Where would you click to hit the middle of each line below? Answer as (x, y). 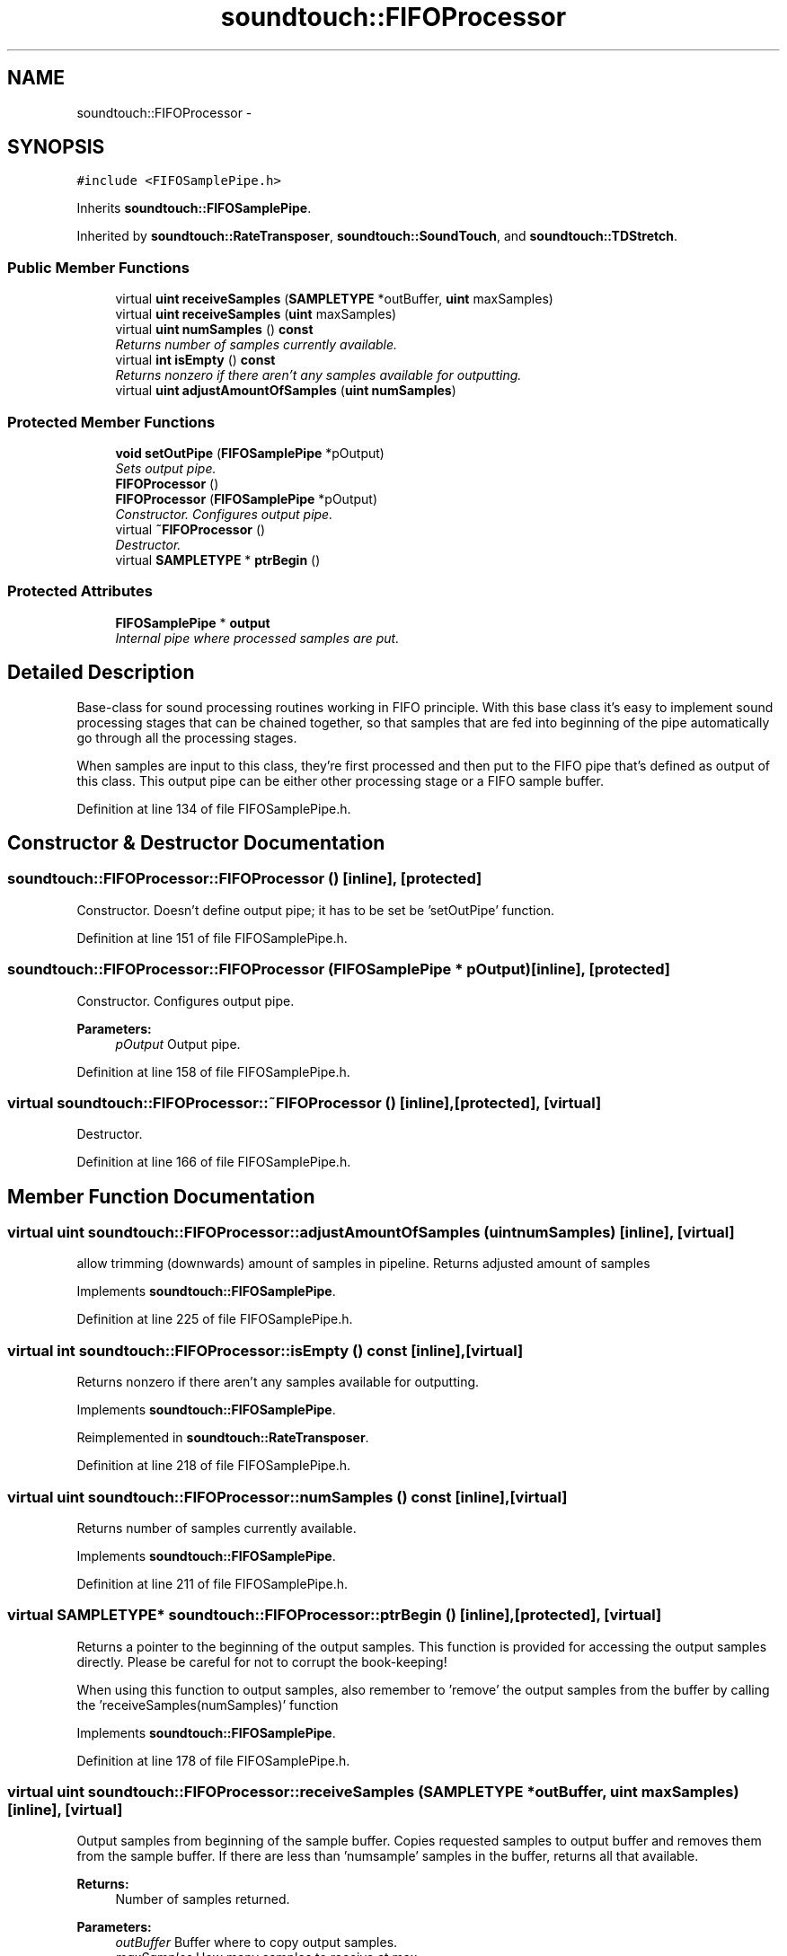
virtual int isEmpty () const (195, 360)
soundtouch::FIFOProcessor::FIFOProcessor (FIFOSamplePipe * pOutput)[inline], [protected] (339, 969)
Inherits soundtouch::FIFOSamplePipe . (194, 208)
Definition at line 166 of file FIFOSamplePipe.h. (214, 1162)
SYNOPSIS (56, 147)
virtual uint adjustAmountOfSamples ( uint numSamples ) (286, 391)
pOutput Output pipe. (178, 1044)
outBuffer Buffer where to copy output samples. (256, 1943)
